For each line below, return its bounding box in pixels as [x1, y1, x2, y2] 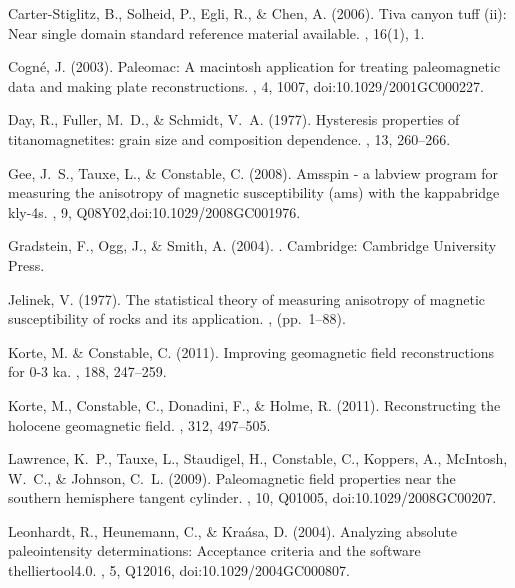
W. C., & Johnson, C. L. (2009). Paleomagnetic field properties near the [8, 467, 456, 488]
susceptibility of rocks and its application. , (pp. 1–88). [8, 308, 346, 329]
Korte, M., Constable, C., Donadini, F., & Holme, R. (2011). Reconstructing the [8, 394, 501, 415]
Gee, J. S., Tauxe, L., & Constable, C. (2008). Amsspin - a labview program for [8, 162, 499, 183]
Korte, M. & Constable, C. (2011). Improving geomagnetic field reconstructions [8, 341, 495, 362]
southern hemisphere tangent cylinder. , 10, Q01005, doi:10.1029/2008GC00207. [8, 487, 497, 508]
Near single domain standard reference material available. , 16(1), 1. [8, 22, 425, 43]
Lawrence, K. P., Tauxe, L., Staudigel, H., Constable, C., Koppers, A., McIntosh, [8, 448, 508, 469]
